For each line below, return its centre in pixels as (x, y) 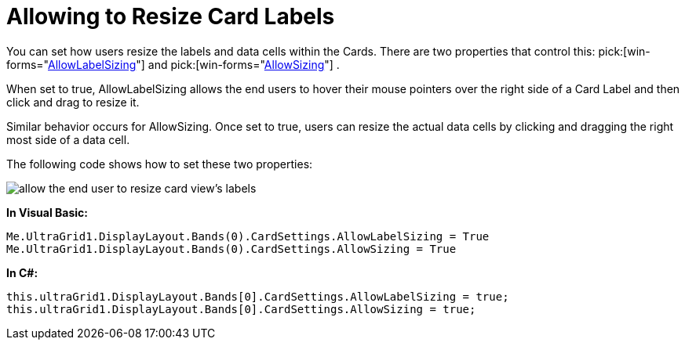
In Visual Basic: (47, 212)
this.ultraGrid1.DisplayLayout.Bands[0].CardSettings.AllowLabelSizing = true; (258, 296)
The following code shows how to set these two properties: (160, 164)
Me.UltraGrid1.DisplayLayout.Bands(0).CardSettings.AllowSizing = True (231, 249)
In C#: (22, 272)
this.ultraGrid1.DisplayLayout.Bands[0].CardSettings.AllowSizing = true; (241, 309)
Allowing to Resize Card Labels (171, 16)
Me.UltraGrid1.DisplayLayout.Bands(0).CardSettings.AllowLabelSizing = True (248, 236)
